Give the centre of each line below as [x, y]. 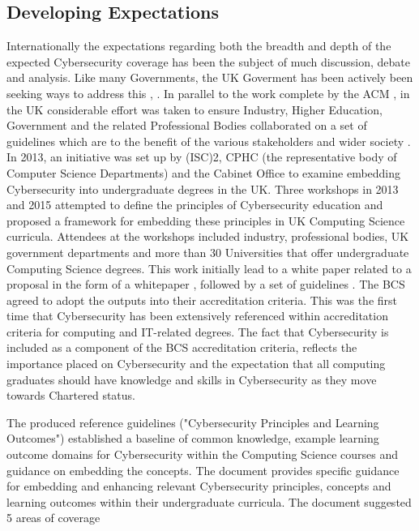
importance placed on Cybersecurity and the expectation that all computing [196, 364]
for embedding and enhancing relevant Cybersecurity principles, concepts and [199, 486]
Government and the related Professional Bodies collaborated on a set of [187, 125]
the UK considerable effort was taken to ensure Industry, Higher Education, [195, 109]
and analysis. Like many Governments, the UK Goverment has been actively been [210, 77]
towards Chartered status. [71, 395]
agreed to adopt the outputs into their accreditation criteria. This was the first [202, 300]
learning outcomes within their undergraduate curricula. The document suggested [209, 501]
